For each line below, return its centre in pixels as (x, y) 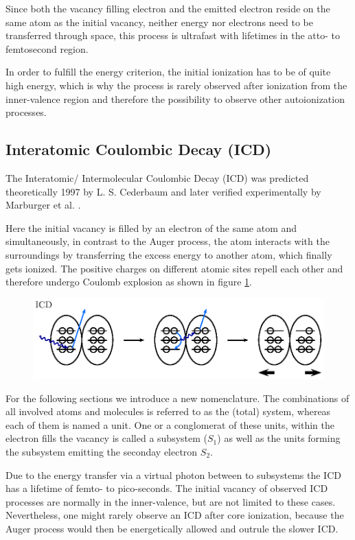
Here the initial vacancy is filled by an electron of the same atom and (151, 227)
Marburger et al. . (43, 205)
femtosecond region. (47, 48)
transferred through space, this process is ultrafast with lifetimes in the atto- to (173, 35)
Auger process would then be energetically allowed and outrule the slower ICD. (172, 528)
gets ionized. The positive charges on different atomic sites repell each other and (174, 268)
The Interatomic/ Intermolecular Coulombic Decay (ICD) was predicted (157, 177)
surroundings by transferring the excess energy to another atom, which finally (169, 254)
